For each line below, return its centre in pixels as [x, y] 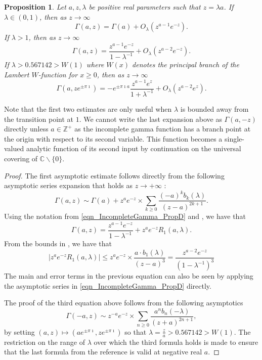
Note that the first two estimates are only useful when [88, 108]
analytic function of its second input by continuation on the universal [134, 148]
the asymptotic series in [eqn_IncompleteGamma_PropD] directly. [108, 285]
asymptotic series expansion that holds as [69, 185]
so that [136, 331]
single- [234, 138]
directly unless [26, 129]
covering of [21, 158]
